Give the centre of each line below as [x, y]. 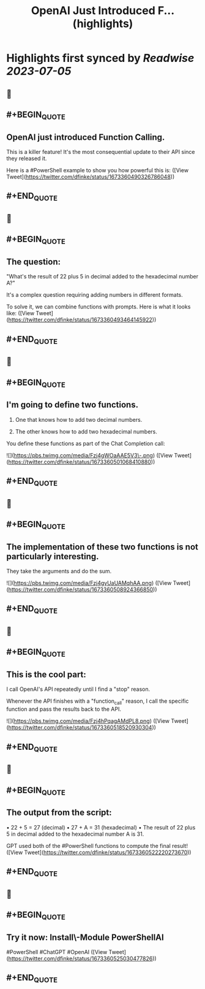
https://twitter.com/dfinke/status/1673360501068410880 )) [82, 462]
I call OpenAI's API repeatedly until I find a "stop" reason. [78, 689]
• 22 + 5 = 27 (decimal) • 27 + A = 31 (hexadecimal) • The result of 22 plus [101, 827]
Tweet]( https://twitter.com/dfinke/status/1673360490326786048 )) [91, 177]
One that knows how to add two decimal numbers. [79, 419]
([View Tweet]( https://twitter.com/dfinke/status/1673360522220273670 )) [99, 852]
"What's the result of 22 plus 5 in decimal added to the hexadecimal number [102, 277]
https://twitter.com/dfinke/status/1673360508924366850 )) [83, 590]
